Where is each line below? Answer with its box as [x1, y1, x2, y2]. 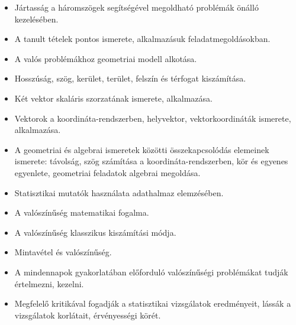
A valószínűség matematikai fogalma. [14, 206, 149, 219]
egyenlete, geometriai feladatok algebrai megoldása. [14, 166, 201, 178]
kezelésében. [14, 12, 59, 25]
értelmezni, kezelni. [14, 277, 84, 290]
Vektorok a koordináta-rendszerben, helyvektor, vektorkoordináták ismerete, [14, 112, 291, 124]
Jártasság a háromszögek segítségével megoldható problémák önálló [14, 1, 259, 13]
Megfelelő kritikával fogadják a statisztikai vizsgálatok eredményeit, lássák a [14, 297, 291, 310]
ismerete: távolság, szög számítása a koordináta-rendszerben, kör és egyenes [14, 155, 288, 167]
